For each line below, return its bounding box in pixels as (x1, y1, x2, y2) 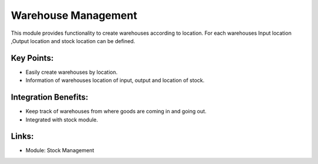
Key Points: (11, 53, 54, 63)
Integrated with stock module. (25, 116, 98, 123)
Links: (11, 132, 34, 142)
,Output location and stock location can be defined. (11, 37, 135, 44)
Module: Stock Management (25, 147, 94, 154)
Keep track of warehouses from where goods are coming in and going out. (25, 108, 207, 115)
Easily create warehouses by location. (25, 68, 118, 76)
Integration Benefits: (11, 92, 88, 103)
